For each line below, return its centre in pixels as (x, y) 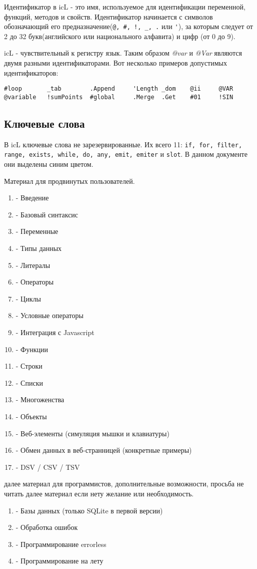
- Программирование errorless (61, 544)
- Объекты (31, 416)
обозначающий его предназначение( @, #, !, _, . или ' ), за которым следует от (128, 26)
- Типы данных (39, 248)
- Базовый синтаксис (47, 214)
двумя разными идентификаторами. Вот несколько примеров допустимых (115, 63)
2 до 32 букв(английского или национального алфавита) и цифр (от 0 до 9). (120, 36)
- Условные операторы (49, 315)
